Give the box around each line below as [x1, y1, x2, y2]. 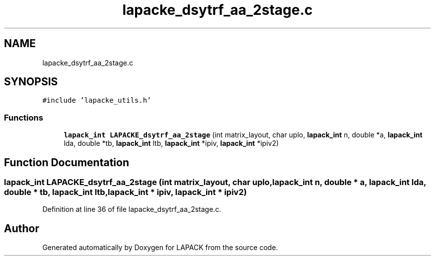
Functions [4, 112, 43, 123]
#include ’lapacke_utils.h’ [42, 96, 151, 105]
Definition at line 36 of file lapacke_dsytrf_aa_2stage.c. [42, 205, 221, 214]
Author [4, 222, 39, 235]
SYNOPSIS [4, 75, 58, 88]
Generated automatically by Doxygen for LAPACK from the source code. [42, 243, 278, 252]
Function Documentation [4, 156, 129, 169]
